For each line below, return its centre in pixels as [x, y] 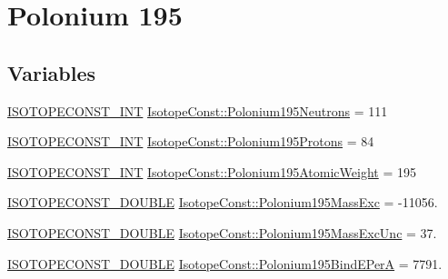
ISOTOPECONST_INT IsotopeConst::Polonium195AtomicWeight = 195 [212, 171]
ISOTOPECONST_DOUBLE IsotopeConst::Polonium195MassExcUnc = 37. [222, 232]
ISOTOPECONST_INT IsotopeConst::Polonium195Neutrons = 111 [198, 110]
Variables [52, 72]
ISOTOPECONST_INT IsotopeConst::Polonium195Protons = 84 [191, 141]
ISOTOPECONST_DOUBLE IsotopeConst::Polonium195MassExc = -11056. [223, 202]
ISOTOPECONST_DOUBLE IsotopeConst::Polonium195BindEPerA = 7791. [225, 263]
